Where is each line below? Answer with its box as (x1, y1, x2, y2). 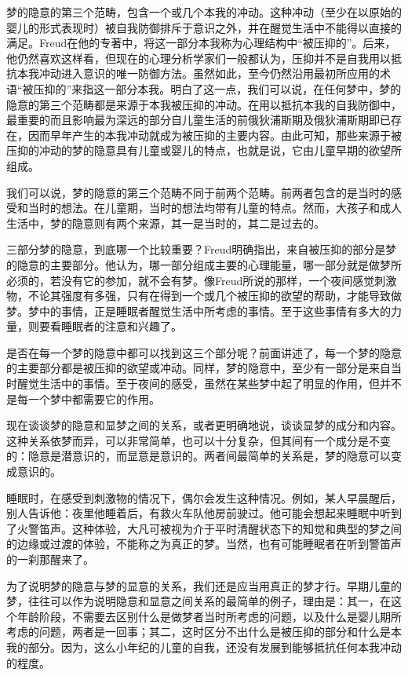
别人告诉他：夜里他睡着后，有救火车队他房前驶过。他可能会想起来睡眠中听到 (6, 505, 402, 521)
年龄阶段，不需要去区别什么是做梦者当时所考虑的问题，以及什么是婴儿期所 (16, 608, 402, 624)
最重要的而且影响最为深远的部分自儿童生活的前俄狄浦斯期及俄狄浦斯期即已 (6, 111, 391, 128)
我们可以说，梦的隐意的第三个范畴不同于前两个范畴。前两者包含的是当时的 (6, 184, 391, 200)
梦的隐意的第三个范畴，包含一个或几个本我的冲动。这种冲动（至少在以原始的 (6, 4, 402, 20)
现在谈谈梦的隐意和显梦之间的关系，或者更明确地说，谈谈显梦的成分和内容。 (6, 417, 402, 433)
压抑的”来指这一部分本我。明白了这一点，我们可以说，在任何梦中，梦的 (33, 80, 402, 97)
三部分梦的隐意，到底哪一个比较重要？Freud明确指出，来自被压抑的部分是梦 (6, 241, 397, 258)
